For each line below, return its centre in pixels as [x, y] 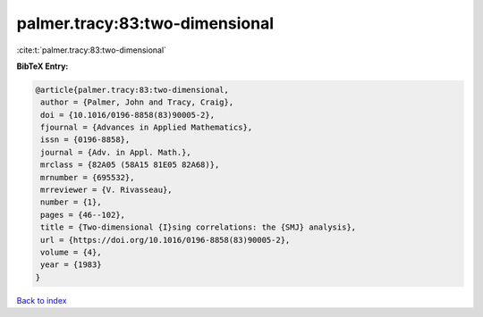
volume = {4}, [71, 252]
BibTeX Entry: [42, 66]
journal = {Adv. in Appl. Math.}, [116, 152]
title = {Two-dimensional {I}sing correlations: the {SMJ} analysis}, [199, 227]
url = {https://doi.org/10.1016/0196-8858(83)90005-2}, [165, 240]
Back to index [42, 300]
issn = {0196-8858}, [85, 140]
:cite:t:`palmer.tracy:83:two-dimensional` [92, 50]
